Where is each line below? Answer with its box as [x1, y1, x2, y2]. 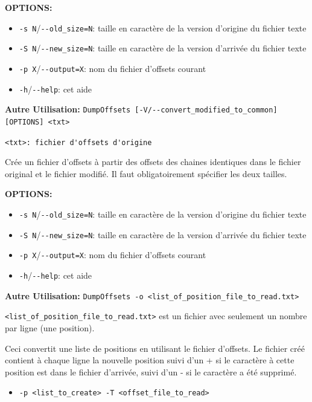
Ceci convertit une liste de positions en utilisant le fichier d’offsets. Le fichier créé [5, 342, 305, 354]
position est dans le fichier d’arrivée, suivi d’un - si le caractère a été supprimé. [5, 365, 297, 378]
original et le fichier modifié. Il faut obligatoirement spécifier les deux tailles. [5, 167, 287, 180]
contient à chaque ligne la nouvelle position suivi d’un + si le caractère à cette [5, 354, 294, 366]
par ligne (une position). [5, 321, 95, 334]
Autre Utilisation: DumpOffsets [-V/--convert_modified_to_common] [5, 103, 278, 115]
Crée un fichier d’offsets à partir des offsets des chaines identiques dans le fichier [5, 155, 301, 168]
